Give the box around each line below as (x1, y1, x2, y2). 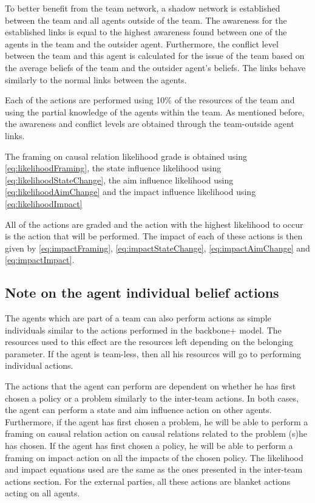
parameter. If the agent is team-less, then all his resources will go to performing (5, 347, 301, 360)
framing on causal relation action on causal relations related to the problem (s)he (5, 427, 307, 440)
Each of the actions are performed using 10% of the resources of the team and (5, 94, 295, 106)
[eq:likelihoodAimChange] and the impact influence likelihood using (5, 185, 256, 198)
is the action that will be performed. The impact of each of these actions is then (5, 230, 303, 242)
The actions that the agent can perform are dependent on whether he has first (5, 380, 296, 392)
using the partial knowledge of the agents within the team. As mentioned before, (5, 105, 305, 118)
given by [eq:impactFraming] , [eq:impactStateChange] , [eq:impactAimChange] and (5, 241, 310, 254)
